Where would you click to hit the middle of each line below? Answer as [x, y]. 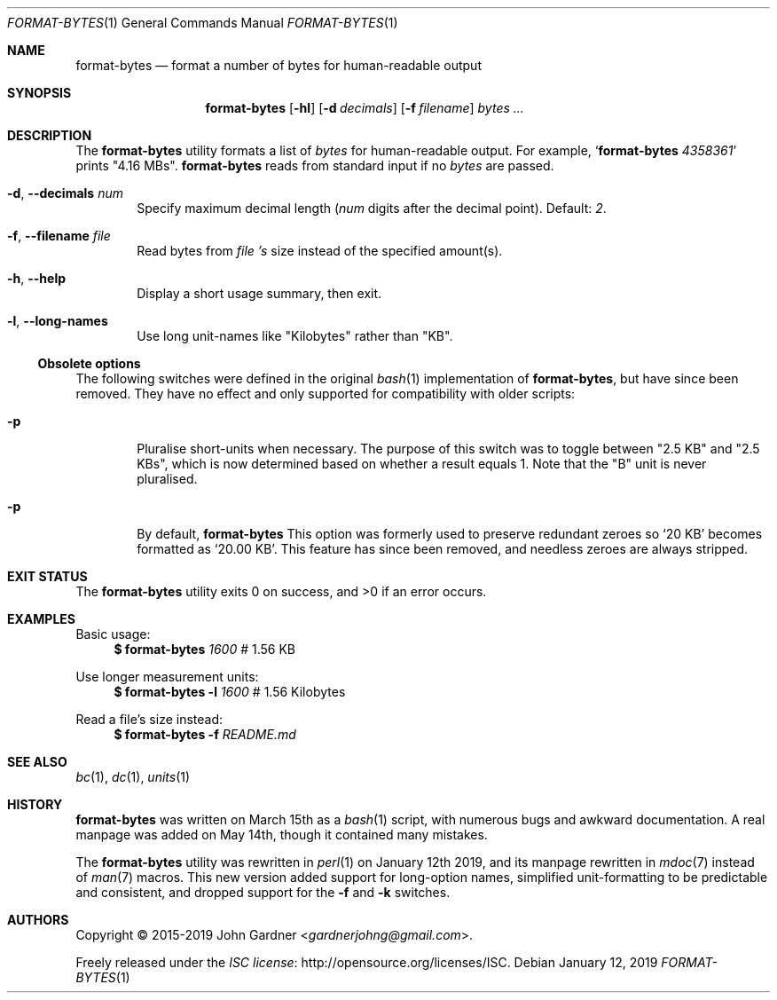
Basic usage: [113, 634]
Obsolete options [89, 363]
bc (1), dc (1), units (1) [133, 777]
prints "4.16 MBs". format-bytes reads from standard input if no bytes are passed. [315, 165]
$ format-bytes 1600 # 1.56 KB [205, 649]
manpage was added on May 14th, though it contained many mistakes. [282, 835]
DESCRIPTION [50, 135]
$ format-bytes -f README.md [205, 734]
